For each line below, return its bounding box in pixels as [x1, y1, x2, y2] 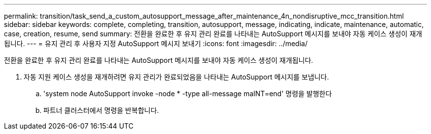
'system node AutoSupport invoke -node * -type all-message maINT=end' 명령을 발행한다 [43, 89, 332, 98]
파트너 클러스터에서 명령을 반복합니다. [43, 106, 159, 114]
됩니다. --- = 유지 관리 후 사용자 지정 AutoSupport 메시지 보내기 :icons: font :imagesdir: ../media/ [4, 39, 308, 48]
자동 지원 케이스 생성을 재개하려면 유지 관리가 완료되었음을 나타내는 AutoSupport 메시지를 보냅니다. [24, 73, 329, 81]
